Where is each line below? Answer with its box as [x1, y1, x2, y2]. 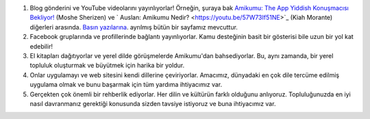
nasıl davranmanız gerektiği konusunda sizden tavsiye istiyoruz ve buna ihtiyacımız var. [29, 99, 276, 107]
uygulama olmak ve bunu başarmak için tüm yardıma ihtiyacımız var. [29, 81, 223, 89]
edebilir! [29, 42, 53, 51]
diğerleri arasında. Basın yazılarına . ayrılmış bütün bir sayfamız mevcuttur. [29, 23, 238, 31]
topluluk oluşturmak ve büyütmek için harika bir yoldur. [29, 62, 185, 70]
